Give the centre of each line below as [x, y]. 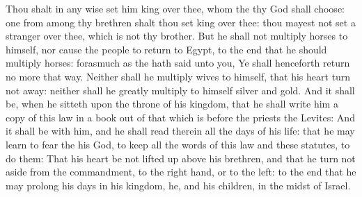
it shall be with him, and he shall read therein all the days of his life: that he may [180, 131]
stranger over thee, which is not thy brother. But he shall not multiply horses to [177, 36]
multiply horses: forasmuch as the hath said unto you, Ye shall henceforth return [178, 63]
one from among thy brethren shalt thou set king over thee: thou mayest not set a [181, 22]
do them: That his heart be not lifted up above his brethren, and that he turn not [181, 158]
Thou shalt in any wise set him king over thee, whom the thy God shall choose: [175, 8]
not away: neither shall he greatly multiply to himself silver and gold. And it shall [180, 90]
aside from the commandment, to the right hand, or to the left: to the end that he [181, 172]
